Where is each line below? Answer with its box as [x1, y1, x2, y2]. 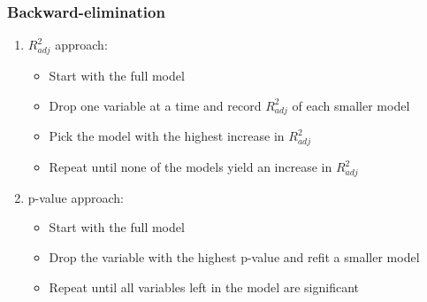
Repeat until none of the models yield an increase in [49, 158, 332, 176]
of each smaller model [292, 96, 410, 114]
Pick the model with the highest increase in [49, 127, 285, 145]
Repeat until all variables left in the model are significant [49, 277, 360, 296]
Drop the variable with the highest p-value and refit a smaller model [49, 247, 420, 266]
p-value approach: [27, 188, 124, 206]
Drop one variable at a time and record [49, 96, 262, 114]
